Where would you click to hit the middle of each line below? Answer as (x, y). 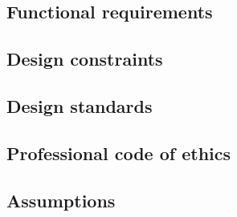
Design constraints (85, 59)
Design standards (80, 105)
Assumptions (61, 200)
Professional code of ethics (119, 153)
